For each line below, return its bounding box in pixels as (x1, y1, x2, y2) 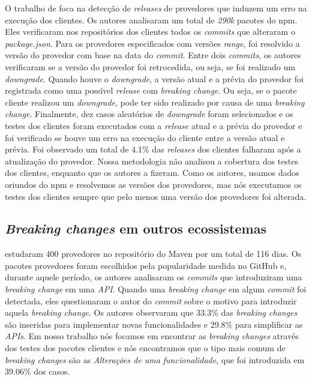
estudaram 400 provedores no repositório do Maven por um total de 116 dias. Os (5, 247, 302, 260)
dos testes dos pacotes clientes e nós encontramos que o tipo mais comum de (5, 342, 286, 354)
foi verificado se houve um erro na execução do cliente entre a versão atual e (5, 131, 285, 143)
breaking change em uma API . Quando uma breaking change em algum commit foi (5, 283, 307, 295)
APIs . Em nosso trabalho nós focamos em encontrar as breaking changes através (5, 330, 299, 342)
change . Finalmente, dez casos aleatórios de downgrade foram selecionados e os (5, 107, 293, 120)
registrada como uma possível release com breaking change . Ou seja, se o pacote (5, 84, 297, 97)
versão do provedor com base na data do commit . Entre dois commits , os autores (5, 49, 301, 61)
